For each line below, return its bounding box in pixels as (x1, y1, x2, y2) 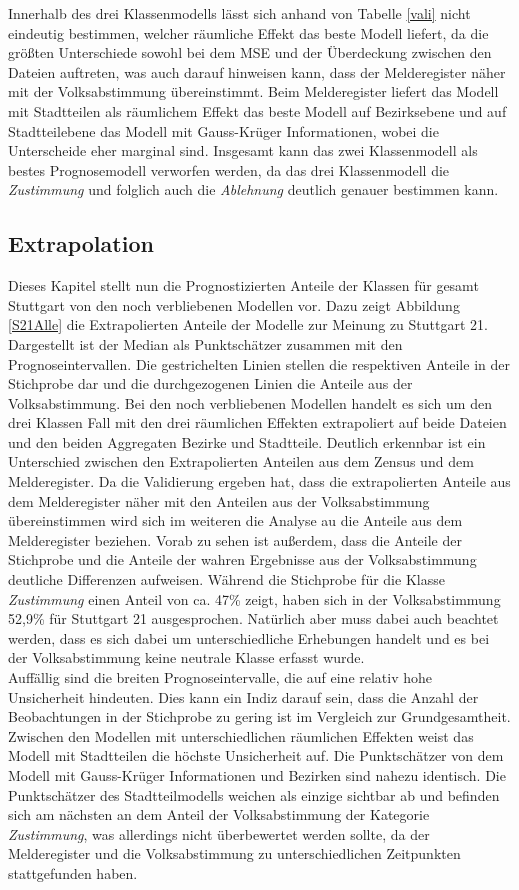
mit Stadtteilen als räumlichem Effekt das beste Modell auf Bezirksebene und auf (8, 100, 507, 121)
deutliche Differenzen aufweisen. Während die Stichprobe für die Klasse (8, 569, 445, 590)
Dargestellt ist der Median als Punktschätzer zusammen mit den (8, 333, 403, 354)
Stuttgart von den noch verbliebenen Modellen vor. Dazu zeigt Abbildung (8, 294, 460, 315)
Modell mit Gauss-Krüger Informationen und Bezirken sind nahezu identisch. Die (8, 764, 506, 785)
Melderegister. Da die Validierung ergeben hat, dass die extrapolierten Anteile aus (8, 471, 511, 492)
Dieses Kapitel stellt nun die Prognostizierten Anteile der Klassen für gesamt (8, 275, 479, 296)
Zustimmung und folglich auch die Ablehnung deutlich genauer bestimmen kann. (8, 179, 499, 200)
